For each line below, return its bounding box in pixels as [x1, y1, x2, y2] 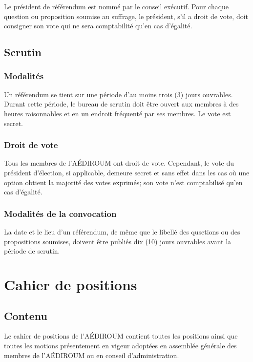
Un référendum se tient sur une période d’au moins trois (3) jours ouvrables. [4, 89, 233, 99]
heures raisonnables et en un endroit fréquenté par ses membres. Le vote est [4, 108, 231, 118]
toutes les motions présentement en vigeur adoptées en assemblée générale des [4, 340, 237, 350]
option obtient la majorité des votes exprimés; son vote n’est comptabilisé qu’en [4, 177, 243, 187]
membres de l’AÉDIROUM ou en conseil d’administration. [4, 350, 179, 360]
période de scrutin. [4, 246, 60, 256]
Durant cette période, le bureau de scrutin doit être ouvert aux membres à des [4, 99, 239, 109]
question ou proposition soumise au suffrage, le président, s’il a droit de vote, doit [4, 11, 249, 21]
